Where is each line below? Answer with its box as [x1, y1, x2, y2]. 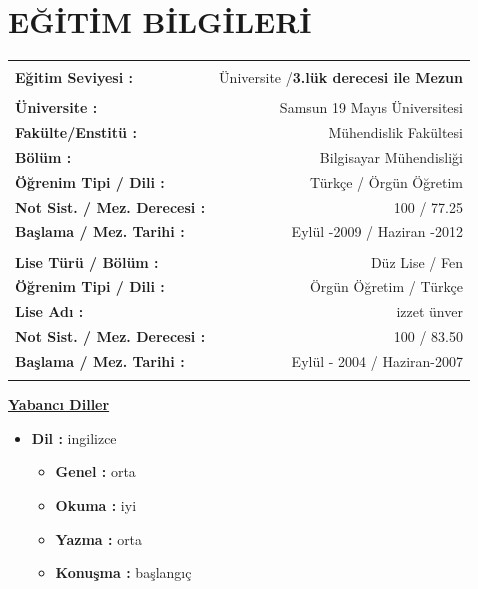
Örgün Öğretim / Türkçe [309, 276, 463, 297]
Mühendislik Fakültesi [328, 122, 463, 143]
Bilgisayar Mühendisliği [319, 146, 463, 167]
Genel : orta [55, 461, 136, 482]
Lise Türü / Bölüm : [15, 251, 159, 272]
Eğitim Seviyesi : [15, 67, 133, 88]
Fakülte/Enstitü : [15, 122, 137, 143]
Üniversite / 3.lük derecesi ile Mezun [219, 67, 463, 88]
